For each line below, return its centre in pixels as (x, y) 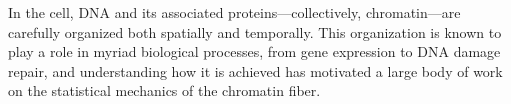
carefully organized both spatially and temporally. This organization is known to (255, 31)
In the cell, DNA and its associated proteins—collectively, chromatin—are (234, 12)
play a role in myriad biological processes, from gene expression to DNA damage (254, 51)
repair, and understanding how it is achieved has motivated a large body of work (255, 70)
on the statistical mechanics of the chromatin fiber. (164, 90)
